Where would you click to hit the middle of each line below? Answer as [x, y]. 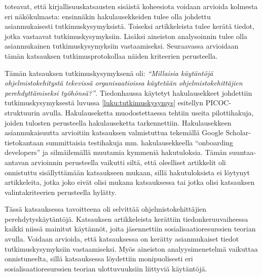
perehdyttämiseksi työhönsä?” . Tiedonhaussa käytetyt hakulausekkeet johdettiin [128, 92]
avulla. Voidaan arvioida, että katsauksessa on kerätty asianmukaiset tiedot [122, 239]
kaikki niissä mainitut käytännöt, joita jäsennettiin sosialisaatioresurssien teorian [130, 229]
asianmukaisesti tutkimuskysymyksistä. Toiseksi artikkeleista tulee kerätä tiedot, [129, 26]
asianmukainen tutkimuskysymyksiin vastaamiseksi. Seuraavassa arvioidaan [122, 46]
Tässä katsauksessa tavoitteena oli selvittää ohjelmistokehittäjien [106, 209]
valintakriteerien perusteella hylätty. [61, 192]
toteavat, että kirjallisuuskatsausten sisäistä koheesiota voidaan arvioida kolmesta [131, 6]
